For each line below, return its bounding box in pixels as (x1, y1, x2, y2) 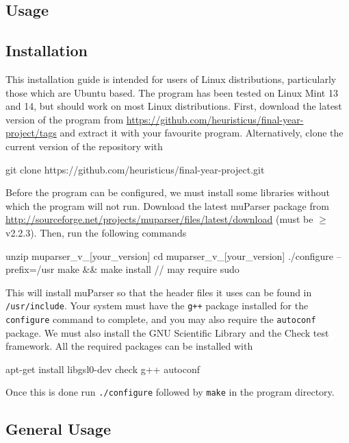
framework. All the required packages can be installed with (5, 339, 253, 353)
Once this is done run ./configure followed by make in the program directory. (5, 385, 335, 399)
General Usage (5, 418, 111, 440)
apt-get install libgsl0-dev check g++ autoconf (5, 361, 201, 376)
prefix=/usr (5, 262, 55, 276)
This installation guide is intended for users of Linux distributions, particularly (5, 71, 337, 86)
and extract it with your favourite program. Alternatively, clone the (60, 125, 344, 140)
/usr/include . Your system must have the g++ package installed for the (5, 298, 309, 313)
